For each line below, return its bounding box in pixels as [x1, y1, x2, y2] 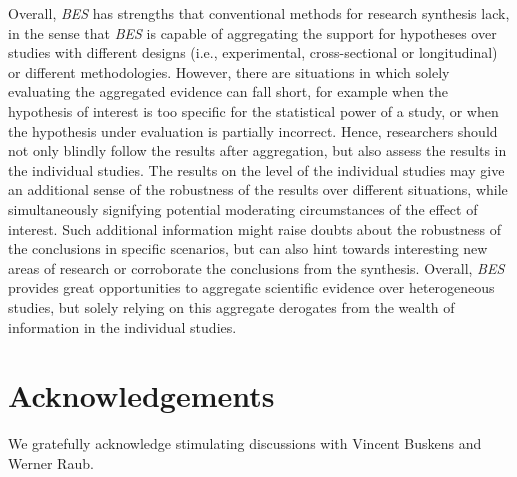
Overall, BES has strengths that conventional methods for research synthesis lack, [8, 3, 510, 23]
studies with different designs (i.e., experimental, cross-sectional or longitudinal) [8, 42, 498, 63]
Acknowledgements [8, 375, 275, 416]
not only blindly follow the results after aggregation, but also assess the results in [8, 140, 507, 161]
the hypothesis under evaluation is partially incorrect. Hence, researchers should [8, 120, 498, 141]
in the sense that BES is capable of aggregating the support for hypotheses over [8, 22, 497, 43]
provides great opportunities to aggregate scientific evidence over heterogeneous [8, 277, 495, 298]
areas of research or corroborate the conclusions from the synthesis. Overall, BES [8, 257, 505, 278]
